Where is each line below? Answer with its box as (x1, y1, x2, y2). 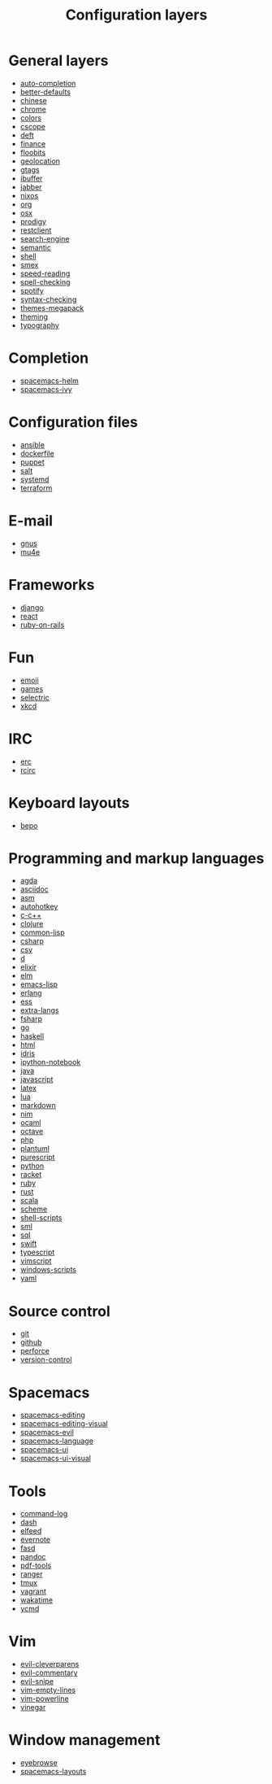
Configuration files (8, 413, 138, 432)
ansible (19, 439, 45, 449)
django (19, 602, 44, 612)
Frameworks (8, 575, 95, 594)
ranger (19, 1569, 43, 1579)
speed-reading (19, 268, 71, 278)
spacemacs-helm (19, 376, 79, 386)
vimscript (19, 1256, 52, 1266)
